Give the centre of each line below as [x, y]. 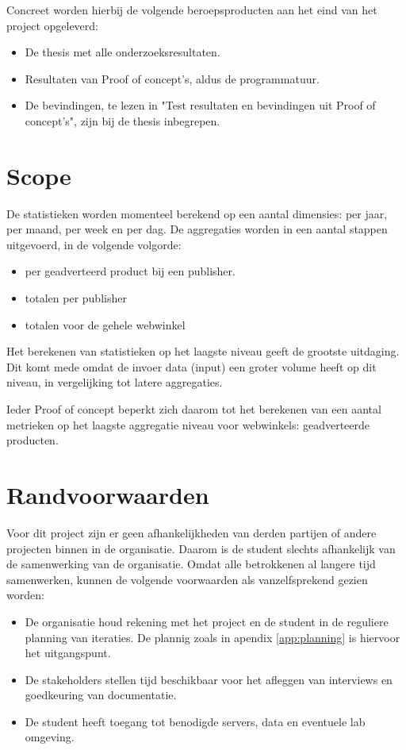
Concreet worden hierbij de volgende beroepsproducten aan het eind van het [192, 10]
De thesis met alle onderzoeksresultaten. [123, 52]
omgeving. [50, 737]
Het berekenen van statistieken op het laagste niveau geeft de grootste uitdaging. [203, 351]
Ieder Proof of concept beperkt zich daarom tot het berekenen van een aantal [194, 409]
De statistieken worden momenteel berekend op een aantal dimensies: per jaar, [197, 213]
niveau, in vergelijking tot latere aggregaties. [115, 382]
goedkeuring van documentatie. [101, 695]
